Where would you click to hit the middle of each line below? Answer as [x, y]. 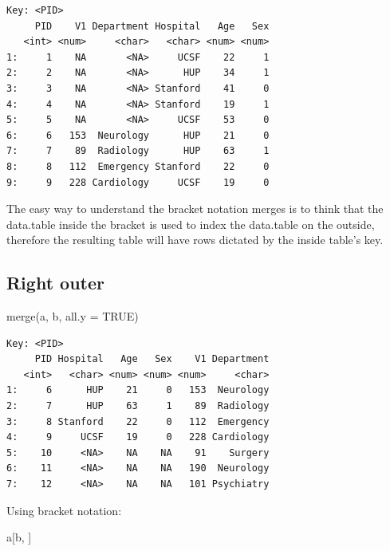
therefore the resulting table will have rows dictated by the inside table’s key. [195, 240]
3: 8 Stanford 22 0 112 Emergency [138, 421]
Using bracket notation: [64, 510]
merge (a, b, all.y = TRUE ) [73, 316]
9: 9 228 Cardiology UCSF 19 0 [138, 182]
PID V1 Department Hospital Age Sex [152, 26]
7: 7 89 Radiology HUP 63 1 [138, 151]
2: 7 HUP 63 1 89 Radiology [138, 406]
